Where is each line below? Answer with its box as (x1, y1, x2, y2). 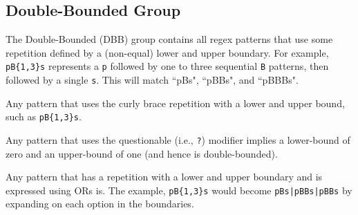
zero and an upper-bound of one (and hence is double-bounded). (6, 146, 278, 160)
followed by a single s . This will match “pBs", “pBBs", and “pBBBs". (6, 73, 299, 87)
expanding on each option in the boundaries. (6, 196, 194, 211)
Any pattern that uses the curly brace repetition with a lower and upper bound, (6, 95, 345, 110)
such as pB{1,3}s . (6, 109, 82, 124)
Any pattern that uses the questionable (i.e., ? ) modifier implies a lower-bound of (6, 132, 350, 147)
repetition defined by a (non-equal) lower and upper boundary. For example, (6, 45, 329, 59)
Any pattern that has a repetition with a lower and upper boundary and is (6, 169, 323, 184)
